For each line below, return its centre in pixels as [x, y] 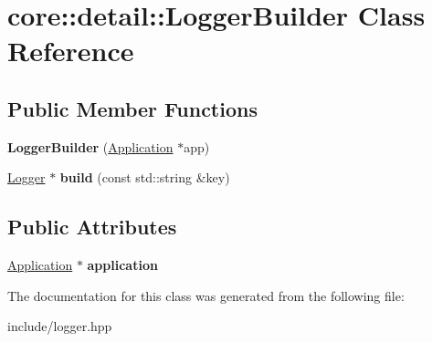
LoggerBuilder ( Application [90, 146]
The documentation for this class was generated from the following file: [206, 295]
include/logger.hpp [60, 326]
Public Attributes [92, 227]
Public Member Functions [132, 108]
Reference [71, 51]
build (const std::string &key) [145, 177]
